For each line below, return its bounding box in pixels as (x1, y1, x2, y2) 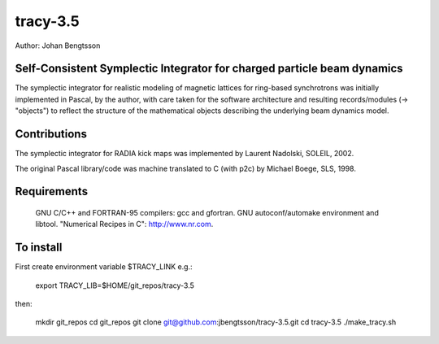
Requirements (15, 185, 89, 198)
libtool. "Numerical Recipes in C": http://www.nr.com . (35, 220, 214, 229)
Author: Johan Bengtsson (15, 41, 101, 50)
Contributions (15, 127, 87, 142)
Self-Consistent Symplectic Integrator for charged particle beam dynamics (15, 62, 403, 76)
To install (15, 241, 63, 255)
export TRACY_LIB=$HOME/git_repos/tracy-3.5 (35, 281, 195, 290)
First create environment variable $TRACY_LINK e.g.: (15, 262, 193, 272)
